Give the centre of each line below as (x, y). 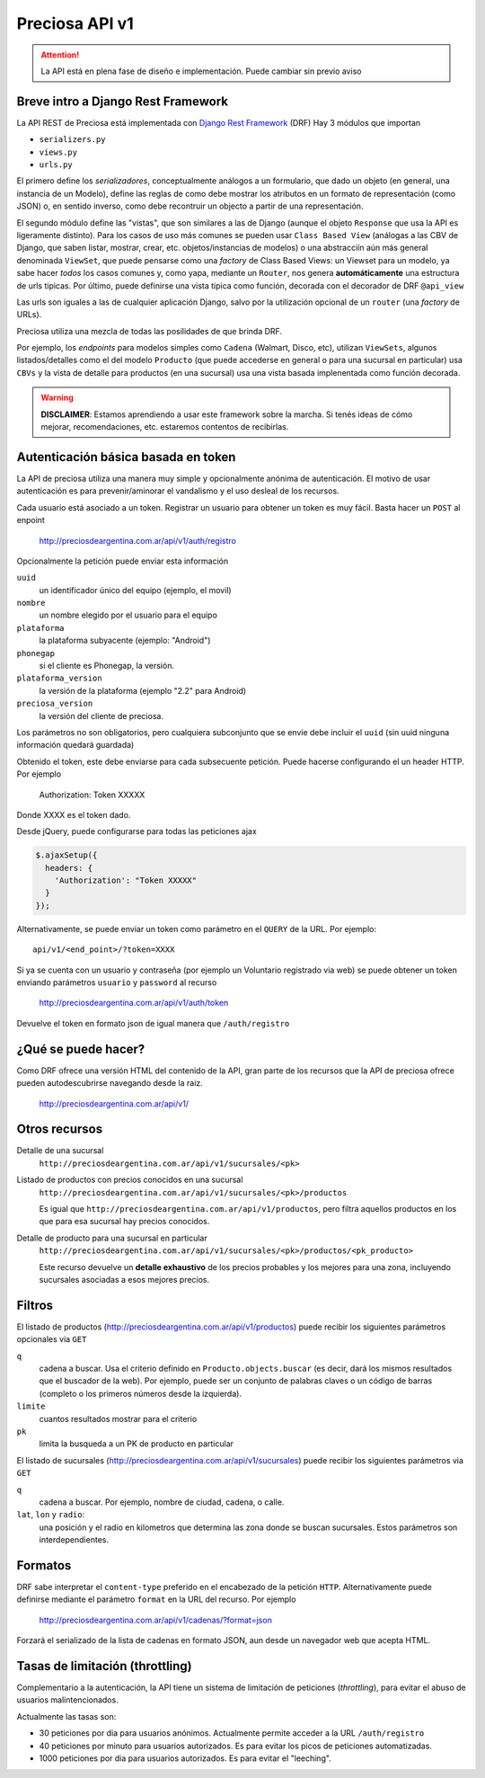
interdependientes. (74, 1540)
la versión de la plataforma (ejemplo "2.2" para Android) (143, 690)
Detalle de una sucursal (60, 1151)
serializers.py (73, 140)
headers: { (69, 868)
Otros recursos (60, 1129)
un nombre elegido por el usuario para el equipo (128, 615)
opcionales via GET (52, 1339)
